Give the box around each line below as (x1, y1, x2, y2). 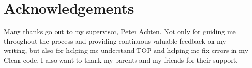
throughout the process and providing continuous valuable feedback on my (4, 35, 226, 46)
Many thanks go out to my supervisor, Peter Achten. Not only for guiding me (4, 26, 236, 36)
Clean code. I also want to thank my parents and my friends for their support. (4, 54, 238, 65)
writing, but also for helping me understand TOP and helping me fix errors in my (4, 45, 248, 55)
